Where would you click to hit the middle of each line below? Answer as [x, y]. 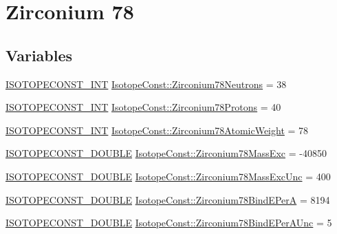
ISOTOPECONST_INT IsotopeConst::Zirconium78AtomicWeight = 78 [157, 130]
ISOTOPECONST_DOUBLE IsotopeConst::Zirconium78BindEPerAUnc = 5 [169, 223]
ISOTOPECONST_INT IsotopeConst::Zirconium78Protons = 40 [143, 107]
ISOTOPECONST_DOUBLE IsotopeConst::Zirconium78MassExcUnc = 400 [168, 176]
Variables [39, 55]
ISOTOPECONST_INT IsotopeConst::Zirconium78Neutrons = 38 [146, 84]
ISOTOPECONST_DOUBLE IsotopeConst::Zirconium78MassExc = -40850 [166, 153]
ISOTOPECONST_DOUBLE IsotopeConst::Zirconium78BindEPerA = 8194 [168, 199]
